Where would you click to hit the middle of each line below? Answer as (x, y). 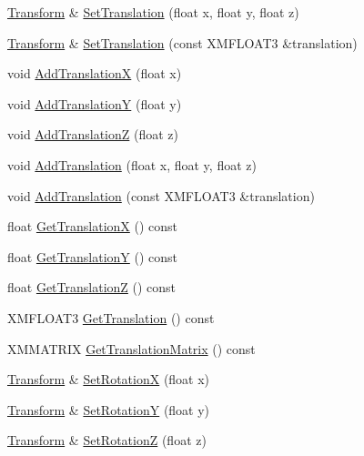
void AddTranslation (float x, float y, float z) (132, 164)
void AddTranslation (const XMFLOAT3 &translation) (161, 195)
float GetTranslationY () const (92, 256)
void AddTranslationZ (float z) (93, 134)
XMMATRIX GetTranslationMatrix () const (131, 348)
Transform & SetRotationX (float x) (109, 379)
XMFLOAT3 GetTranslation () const (111, 317)
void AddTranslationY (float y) (95, 103)
